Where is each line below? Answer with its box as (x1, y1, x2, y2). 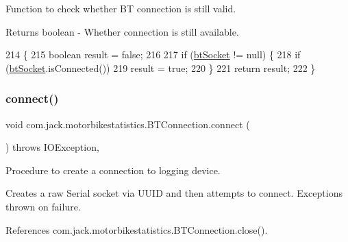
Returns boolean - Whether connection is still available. (5, 24, 239, 38)
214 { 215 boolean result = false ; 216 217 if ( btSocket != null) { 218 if (5, 47, 301, 62)
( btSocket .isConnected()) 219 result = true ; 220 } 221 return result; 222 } (5, 60, 316, 75)
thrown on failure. (5, 199, 81, 213)
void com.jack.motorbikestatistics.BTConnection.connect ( (5, 117, 250, 131)
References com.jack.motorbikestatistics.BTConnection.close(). (5, 222, 268, 237)
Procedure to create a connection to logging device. (5, 162, 221, 177)
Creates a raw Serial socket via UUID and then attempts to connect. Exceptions (5, 186, 343, 200)
